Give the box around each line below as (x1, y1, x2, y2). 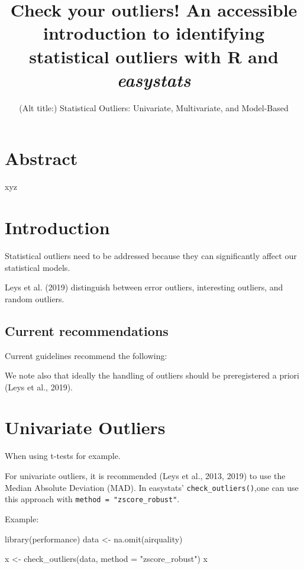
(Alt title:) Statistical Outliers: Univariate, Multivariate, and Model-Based (19, 101, 289, 114)
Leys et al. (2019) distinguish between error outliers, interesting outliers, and (5, 281, 283, 293)
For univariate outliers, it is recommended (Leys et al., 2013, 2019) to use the (5, 470, 286, 482)
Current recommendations (5, 321, 169, 340)
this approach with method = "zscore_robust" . (5, 493, 180, 505)
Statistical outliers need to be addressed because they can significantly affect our (5, 249, 297, 261)
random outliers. (5, 292, 64, 305)
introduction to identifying (43, 21, 265, 45)
